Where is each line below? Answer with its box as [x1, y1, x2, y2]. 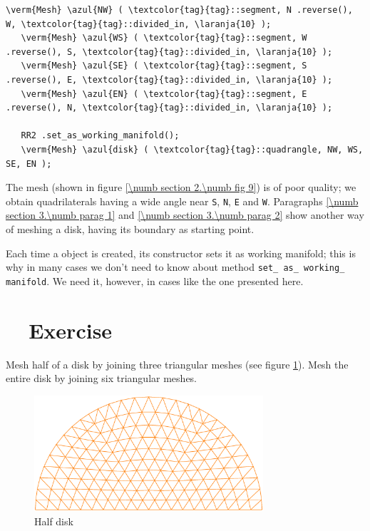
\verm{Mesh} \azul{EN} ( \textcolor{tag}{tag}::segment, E [21, 88, 307, 99]
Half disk [34, 513, 73, 528]
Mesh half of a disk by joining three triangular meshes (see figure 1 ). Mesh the [6, 356, 349, 371]
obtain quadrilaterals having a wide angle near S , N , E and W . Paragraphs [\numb [6, 193, 359, 208]
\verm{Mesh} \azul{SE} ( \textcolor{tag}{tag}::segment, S [21, 61, 307, 71]
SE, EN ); [6, 158, 52, 169]
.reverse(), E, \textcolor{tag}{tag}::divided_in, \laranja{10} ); [6, 74, 333, 85]
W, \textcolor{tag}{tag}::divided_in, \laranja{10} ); [6, 19, 272, 29]
